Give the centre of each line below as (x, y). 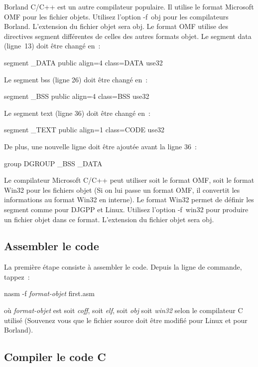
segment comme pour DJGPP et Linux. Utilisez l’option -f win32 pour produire (126, 209)
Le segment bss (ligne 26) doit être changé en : (76, 79)
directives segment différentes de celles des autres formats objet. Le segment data (128, 36)
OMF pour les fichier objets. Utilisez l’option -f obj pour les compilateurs (116, 16)
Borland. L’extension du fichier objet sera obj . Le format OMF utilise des (116, 26)
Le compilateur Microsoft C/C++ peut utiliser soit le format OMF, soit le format (129, 180)
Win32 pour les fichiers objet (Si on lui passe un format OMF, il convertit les (122, 189)
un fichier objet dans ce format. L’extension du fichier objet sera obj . (109, 219)
